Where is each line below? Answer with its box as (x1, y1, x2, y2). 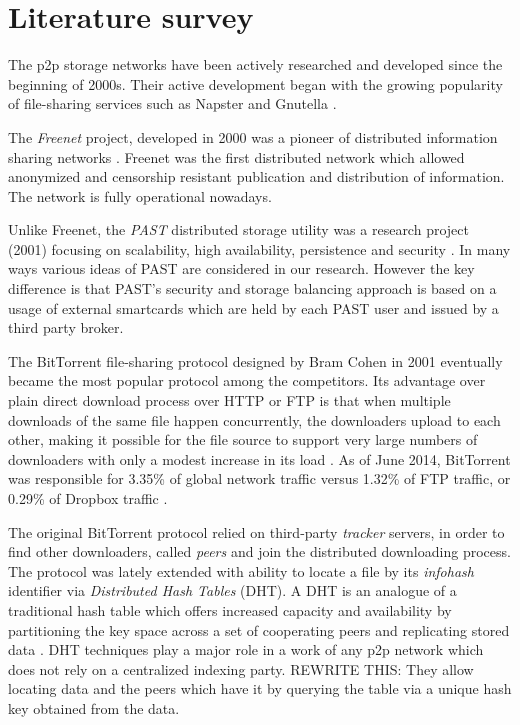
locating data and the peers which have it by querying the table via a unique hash (8, 678, 512, 699)
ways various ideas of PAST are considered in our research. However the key (8, 258, 475, 279)
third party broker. (8, 317, 124, 338)
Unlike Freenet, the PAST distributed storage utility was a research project (8, 219, 469, 240)
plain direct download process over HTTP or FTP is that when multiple (8, 390, 451, 411)
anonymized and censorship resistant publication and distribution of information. (8, 166, 505, 187)
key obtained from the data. (8, 697, 180, 718)
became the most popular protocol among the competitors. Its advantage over (8, 370, 486, 391)
